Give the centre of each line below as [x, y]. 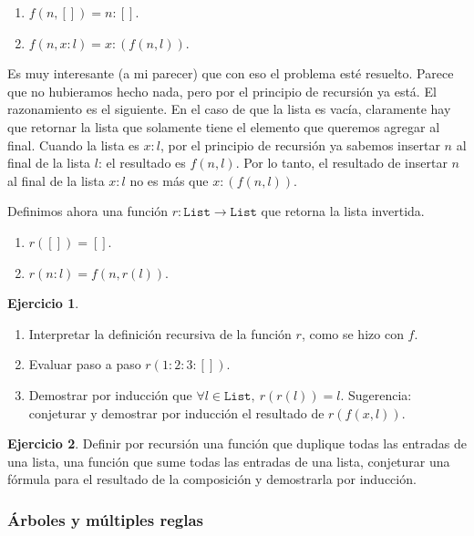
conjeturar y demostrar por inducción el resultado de [176, 412]
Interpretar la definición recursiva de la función [160, 333]
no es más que [169, 180]
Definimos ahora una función [88, 211]
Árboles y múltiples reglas [105, 519]
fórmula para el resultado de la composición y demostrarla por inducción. [212, 479]
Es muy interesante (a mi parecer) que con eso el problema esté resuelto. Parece [231, 73]
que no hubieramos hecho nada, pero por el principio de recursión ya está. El [222, 91]
